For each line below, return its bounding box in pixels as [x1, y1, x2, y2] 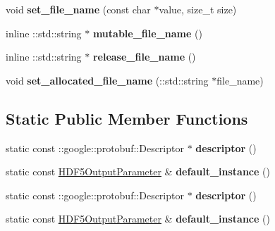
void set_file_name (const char [6, 2, 151, 16]
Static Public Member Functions [6, 107, 248, 129]
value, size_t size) [159, 2, 237, 16]
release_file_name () [92, 49, 196, 64]
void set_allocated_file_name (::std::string [6, 73, 209, 87]
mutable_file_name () [92, 25, 202, 40]
